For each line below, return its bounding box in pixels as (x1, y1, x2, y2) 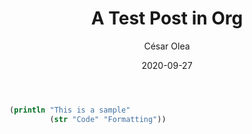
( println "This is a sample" (9, 105, 131, 115)
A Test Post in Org (90, 7, 244, 30)
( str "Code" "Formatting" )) (49, 114, 167, 124)
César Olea (143, 40, 191, 52)
